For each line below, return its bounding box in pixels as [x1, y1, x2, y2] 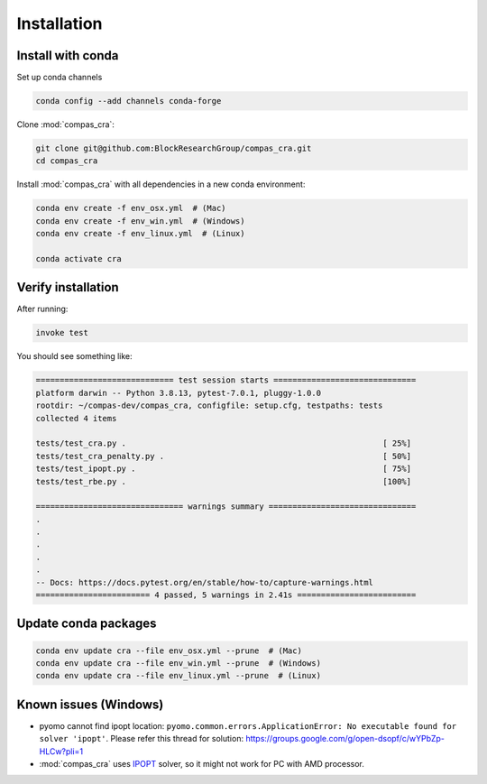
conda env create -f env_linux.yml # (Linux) [35, 228, 245, 239]
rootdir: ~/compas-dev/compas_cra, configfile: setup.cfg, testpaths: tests [35, 401, 383, 410]
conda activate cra [35, 254, 122, 263]
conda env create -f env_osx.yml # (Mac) [35, 203, 226, 214]
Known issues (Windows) [16, 696, 164, 712]
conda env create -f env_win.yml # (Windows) [35, 216, 245, 226]
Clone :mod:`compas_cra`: [16, 119, 115, 130]
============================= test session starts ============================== [35, 375, 417, 385]
